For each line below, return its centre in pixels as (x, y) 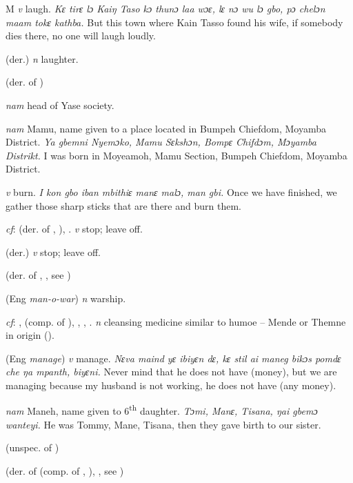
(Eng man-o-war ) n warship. (66, 298)
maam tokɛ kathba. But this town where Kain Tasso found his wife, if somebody (174, 22)
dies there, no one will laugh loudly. (81, 36)
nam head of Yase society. (60, 105)
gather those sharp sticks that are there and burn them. (123, 205)
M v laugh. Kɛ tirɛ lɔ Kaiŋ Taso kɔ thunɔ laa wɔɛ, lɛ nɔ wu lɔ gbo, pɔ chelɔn (165, 8)
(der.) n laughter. (42, 58)
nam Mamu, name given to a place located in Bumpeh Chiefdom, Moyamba (166, 128)
